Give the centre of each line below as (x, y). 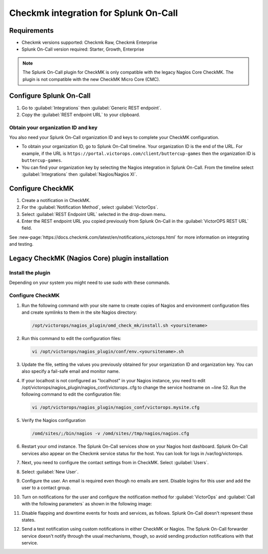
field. (27, 228)
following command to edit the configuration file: (71, 394)
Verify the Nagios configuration (54, 420)
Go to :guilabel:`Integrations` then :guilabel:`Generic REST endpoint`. (91, 108)
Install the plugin (30, 273)
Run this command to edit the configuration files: (71, 338)
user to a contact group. (46, 488)
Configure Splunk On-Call (50, 96)
